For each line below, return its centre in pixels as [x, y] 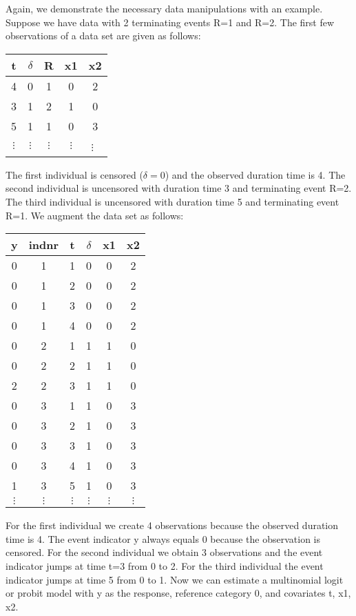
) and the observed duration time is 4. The [255, 174]
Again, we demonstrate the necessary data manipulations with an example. [164, 8]
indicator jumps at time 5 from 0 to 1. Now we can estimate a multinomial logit [175, 579]
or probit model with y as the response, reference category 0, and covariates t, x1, [178, 593]
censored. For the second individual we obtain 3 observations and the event [164, 552]
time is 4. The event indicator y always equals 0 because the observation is [163, 538]
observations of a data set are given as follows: [103, 36]
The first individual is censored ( [74, 174]
